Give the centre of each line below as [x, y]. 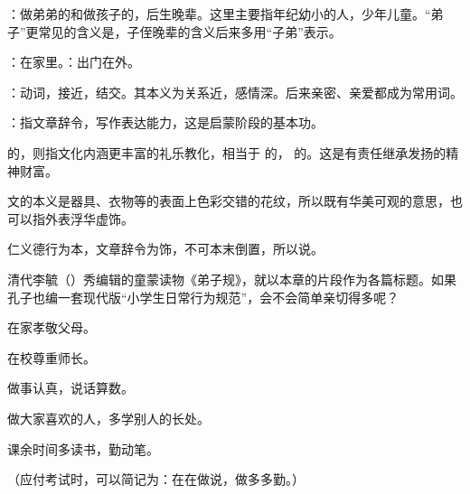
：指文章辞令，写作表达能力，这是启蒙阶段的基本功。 [165, 122]
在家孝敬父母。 [52, 327]
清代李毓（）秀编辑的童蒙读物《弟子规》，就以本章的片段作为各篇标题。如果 [232, 279]
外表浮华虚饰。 [89, 218]
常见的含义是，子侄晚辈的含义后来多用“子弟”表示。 [190, 31]
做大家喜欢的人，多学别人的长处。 [108, 418]
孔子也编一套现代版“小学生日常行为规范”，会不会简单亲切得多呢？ [203, 297]
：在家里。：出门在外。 [74, 62]
